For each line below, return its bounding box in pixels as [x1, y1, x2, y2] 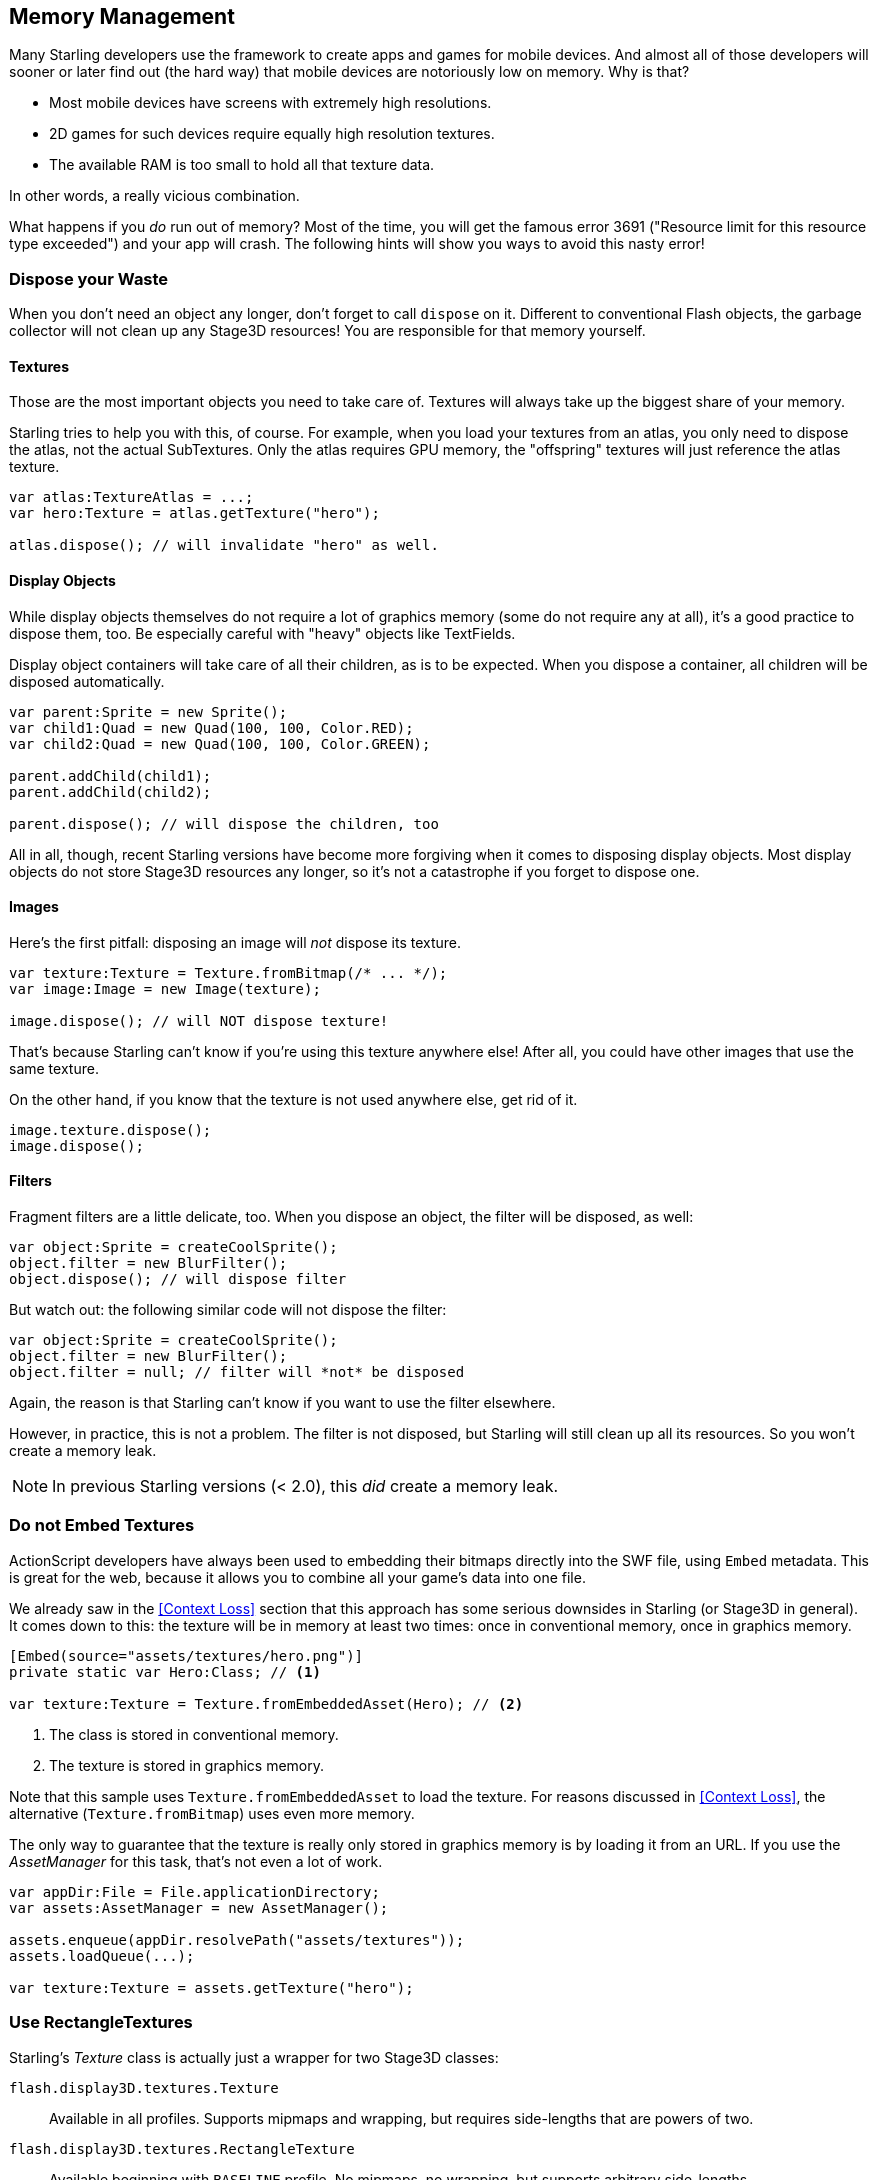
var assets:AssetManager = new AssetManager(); [9, 1899, 389, 1916]
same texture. [9, 1059, 99, 1077]
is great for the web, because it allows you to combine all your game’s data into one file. [9, 1568, 586, 1586]
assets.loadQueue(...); [9, 1947, 195, 1964]
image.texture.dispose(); [9, 1121, 212, 1138]
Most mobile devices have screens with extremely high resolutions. [49, 94, 492, 112]
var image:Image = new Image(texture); [9, 980, 321, 997]
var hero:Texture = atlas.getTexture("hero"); [9, 505, 380, 522]
